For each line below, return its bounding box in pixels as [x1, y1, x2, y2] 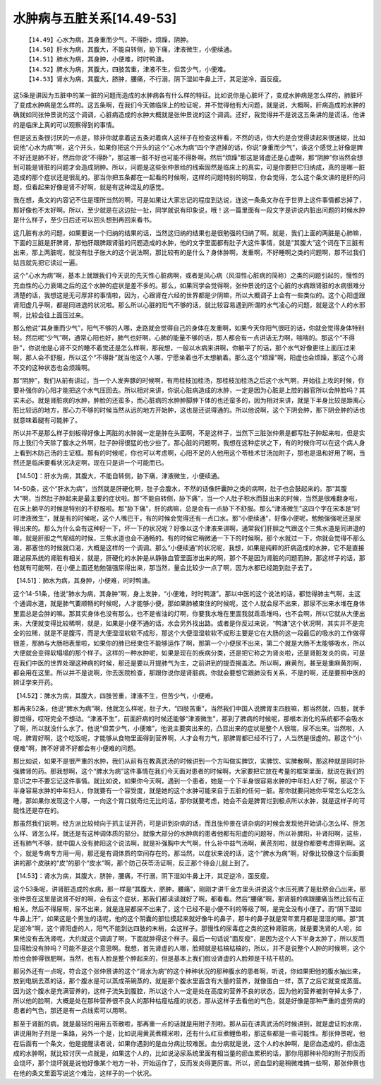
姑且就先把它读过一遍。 [13, 258, 81, 266]
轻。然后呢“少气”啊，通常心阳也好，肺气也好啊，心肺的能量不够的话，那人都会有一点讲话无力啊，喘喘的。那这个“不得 [13, 333, 356, 342]
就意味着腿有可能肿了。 [13, 415, 81, 424]
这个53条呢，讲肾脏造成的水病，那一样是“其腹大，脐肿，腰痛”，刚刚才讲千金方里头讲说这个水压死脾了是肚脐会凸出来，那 [13, 884, 366, 893]
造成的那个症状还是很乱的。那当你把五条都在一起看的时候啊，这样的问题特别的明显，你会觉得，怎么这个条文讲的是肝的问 [13, 173, 365, 182]
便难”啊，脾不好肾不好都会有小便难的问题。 [13, 744, 140, 752]
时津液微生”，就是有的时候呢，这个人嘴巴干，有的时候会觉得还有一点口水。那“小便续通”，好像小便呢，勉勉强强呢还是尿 [13, 514, 361, 523]
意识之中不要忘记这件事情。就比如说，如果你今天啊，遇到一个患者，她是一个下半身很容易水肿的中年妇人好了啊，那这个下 [13, 776, 365, 785]
